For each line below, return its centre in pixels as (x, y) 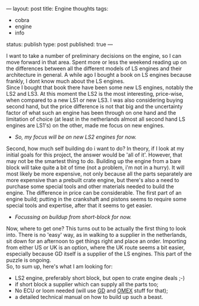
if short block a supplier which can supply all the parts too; (86, 284)
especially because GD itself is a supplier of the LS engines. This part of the (99, 254)
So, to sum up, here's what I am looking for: (59, 266)
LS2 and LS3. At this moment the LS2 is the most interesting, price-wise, (95, 94)
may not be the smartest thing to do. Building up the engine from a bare (94, 161)
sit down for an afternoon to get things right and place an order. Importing (97, 241)
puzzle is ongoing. (29, 260)
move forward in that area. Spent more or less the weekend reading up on (97, 62)
